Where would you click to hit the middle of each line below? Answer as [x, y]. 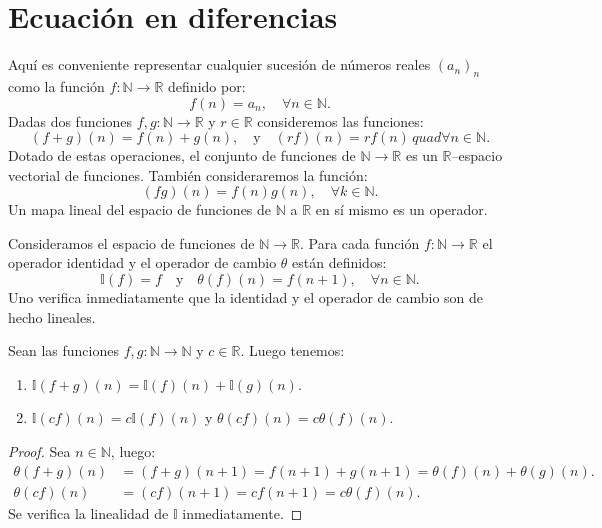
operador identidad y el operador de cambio [142, 262]
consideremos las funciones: [340, 120]
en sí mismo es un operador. [401, 209]
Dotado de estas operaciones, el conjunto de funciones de [182, 155]
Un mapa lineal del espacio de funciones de [140, 209]
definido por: [207, 85]
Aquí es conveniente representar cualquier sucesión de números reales [219, 64]
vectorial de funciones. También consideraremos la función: [188, 174]
